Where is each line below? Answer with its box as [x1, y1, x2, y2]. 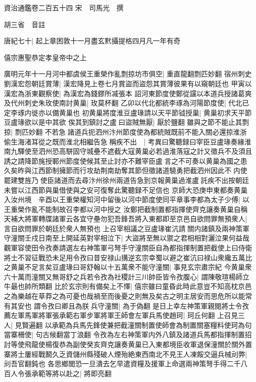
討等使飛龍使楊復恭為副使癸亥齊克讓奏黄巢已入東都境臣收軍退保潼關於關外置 [4, 339, 252, 349]
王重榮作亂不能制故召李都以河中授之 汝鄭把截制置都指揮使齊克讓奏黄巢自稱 [4, 204, 248, 214]
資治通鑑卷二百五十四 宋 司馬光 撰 [4, 2, 124, 12]
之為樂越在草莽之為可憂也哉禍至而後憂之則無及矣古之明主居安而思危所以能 [4, 291, 245, 301]
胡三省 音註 [4, 19, 45, 29]
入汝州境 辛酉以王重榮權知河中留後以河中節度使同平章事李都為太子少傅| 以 [4, 194, 250, 205]
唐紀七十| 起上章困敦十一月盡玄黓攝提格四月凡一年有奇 [4, 35, 181, 46]
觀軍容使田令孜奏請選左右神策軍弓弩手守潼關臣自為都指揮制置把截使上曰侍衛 [4, 243, 252, 253]
